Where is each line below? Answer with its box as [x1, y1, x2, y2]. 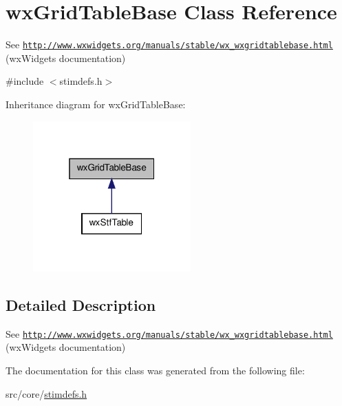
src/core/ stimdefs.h [6, 386, 87, 400]
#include [6, 74, 44, 88]
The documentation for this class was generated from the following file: [6, 363, 305, 378]
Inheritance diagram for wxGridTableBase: [6, 97, 186, 111]
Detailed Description [6, 294, 156, 315]
